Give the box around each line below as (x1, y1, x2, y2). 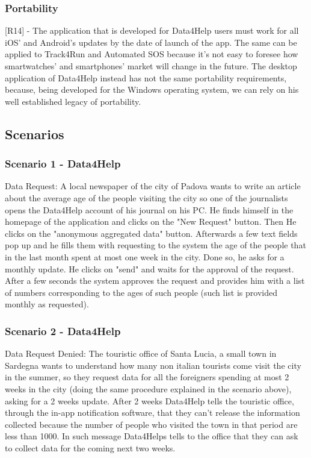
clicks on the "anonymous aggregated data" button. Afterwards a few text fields (5, 227, 298, 239)
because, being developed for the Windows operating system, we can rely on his (5, 83, 299, 96)
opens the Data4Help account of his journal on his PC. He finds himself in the (5, 203, 294, 216)
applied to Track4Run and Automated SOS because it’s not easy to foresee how (5, 48, 298, 60)
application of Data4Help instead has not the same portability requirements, (5, 71, 287, 84)
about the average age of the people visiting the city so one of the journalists (5, 191, 288, 204)
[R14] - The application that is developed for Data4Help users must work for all (5, 24, 299, 37)
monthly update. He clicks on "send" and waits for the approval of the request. (5, 262, 294, 275)
